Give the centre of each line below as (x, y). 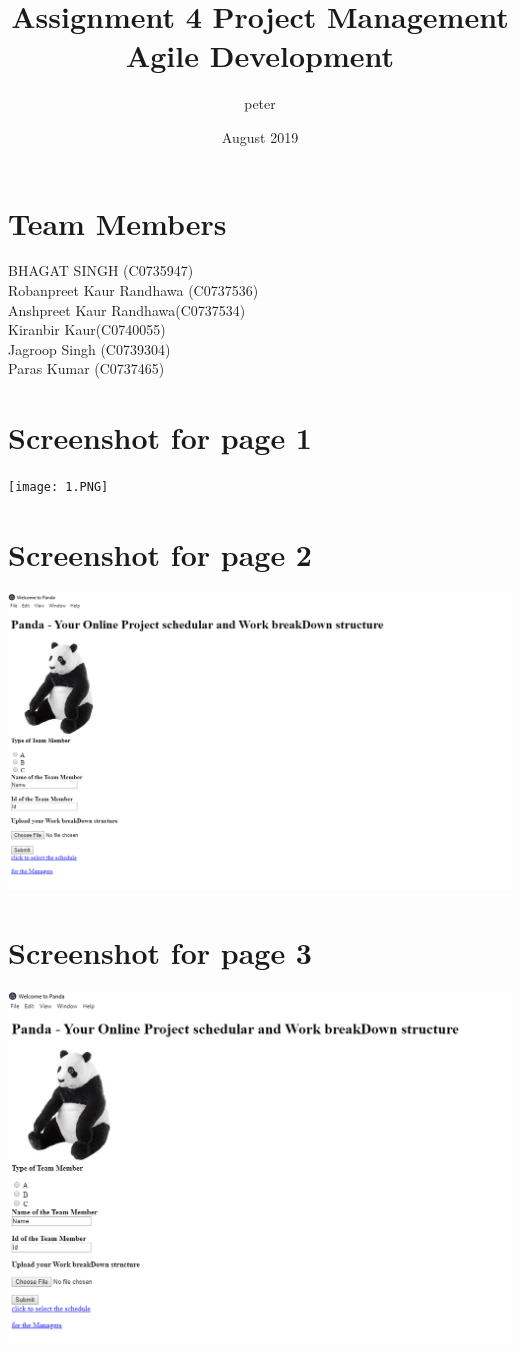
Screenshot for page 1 (160, 437)
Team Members (117, 222)
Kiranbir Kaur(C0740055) (87, 329)
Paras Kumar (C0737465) (86, 368)
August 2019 (260, 136)
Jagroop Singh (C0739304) (89, 348)
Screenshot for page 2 (160, 553)
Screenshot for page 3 (160, 952)
